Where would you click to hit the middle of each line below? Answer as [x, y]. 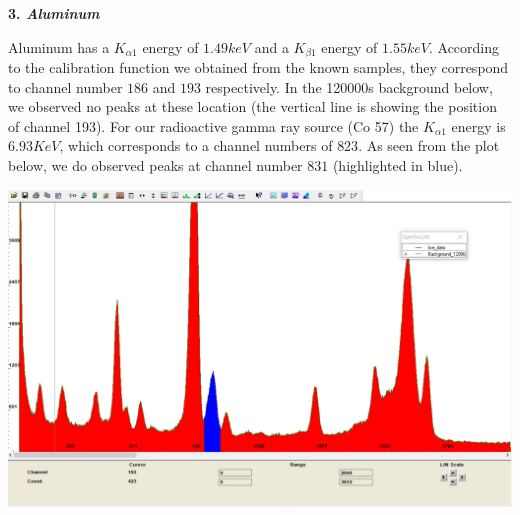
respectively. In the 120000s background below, [349, 86]
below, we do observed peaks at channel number [155, 165]
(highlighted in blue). [397, 165]
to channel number [65, 86]
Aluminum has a [59, 46]
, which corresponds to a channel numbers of [196, 145]
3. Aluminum [54, 13]
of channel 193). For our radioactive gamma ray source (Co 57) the [213, 125]
